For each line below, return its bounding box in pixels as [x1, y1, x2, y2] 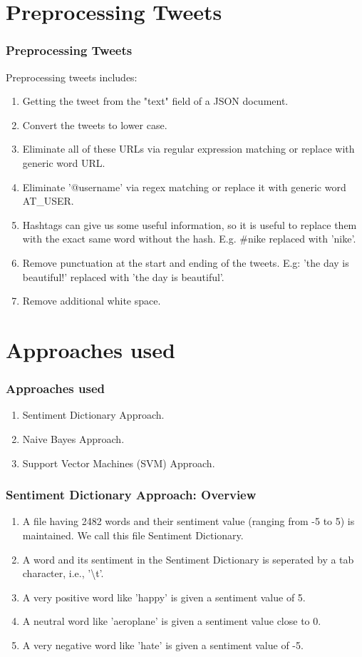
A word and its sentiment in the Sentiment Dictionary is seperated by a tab [22, 551, 354, 566]
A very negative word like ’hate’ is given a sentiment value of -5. [22, 637, 304, 652]
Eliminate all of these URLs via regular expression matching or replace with [22, 141, 355, 156]
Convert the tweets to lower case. [22, 117, 167, 132]
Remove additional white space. [22, 293, 161, 308]
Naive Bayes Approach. [22, 431, 125, 446]
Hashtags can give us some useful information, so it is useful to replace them [22, 217, 357, 232]
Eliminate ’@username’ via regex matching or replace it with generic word [22, 179, 346, 194]
